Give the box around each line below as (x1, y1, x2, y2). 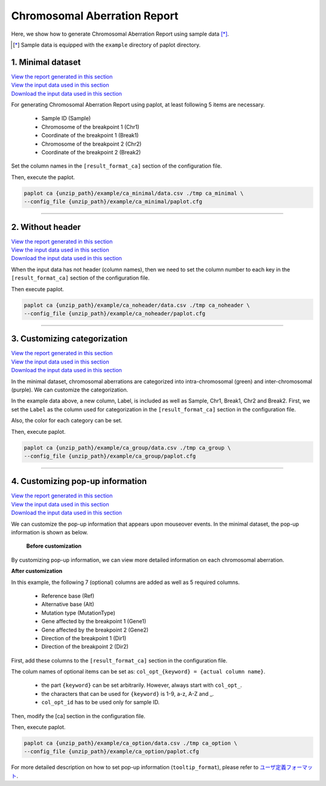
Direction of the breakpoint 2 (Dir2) (41, 643, 129, 650)
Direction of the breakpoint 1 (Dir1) (41, 634, 127, 641)
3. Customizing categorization (11, 333, 128, 344)
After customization (11, 568, 63, 575)
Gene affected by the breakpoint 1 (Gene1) (41, 618, 147, 625)
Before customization (26, 542, 81, 550)
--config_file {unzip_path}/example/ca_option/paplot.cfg (24, 748, 199, 755)
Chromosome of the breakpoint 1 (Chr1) (41, 123, 140, 130)
